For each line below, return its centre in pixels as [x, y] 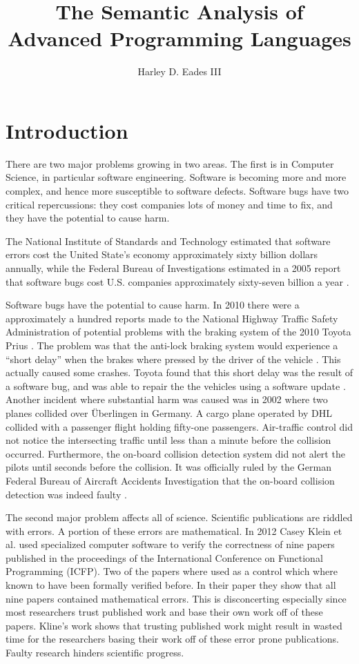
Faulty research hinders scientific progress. [95, 653]
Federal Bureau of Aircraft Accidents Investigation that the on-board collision [170, 480]
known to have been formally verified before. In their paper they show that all [171, 585]
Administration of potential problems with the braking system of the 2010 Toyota [178, 332]
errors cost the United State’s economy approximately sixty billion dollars [162, 254]
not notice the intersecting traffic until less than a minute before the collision [168, 440]
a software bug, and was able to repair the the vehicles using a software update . [176, 385]
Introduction [67, 130]
